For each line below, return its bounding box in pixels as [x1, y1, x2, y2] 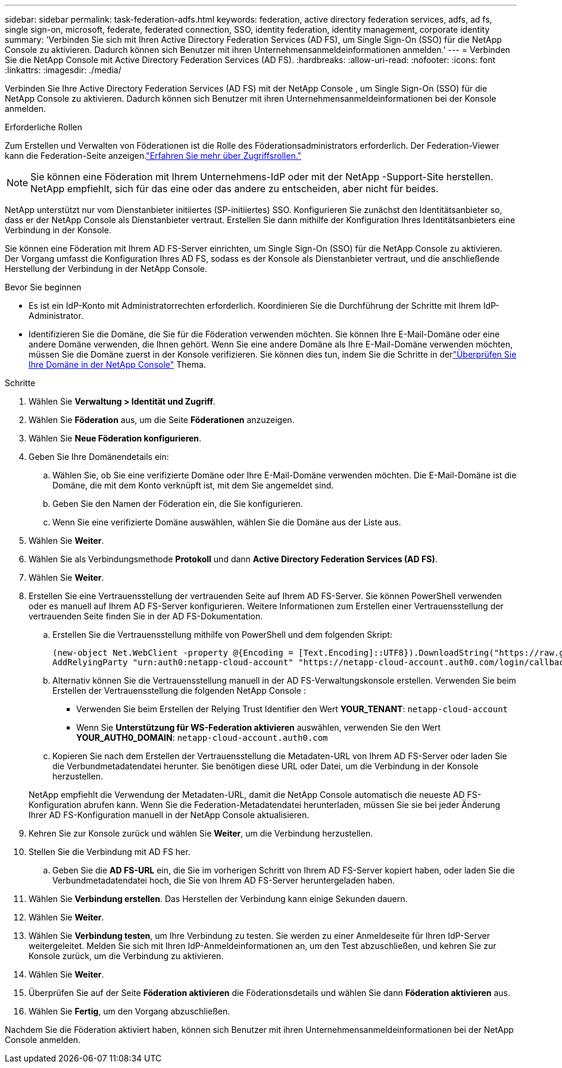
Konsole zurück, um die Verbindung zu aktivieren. [29, 951, 224, 961]
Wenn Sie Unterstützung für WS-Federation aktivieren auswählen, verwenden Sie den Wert [76, 722, 441, 732]
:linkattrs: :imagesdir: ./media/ [5, 65, 121, 75]
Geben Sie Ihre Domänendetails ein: [29, 452, 169, 462]
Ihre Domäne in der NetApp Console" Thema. [29, 359, 206, 369]
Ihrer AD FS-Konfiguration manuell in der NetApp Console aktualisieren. [29, 810, 310, 820]
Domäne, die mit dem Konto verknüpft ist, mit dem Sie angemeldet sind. [52, 480, 334, 490]
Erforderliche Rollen [5, 122, 82, 132]
